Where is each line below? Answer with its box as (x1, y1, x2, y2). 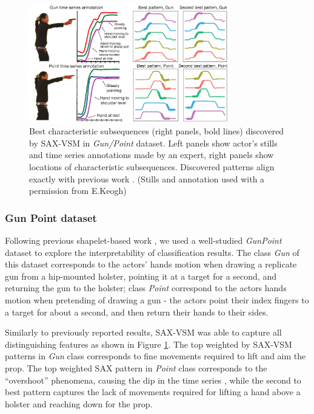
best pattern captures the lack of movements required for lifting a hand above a (5, 385, 301, 398)
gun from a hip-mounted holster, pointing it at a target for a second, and (5, 269, 276, 282)
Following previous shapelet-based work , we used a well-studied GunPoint (5, 234, 282, 246)
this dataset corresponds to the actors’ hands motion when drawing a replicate (5, 258, 297, 271)
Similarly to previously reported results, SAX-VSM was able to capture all (5, 326, 282, 339)
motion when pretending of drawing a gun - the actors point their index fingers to (5, 293, 309, 306)
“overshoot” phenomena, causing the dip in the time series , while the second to (5, 373, 301, 386)
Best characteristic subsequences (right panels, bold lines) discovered (29, 125, 284, 137)
